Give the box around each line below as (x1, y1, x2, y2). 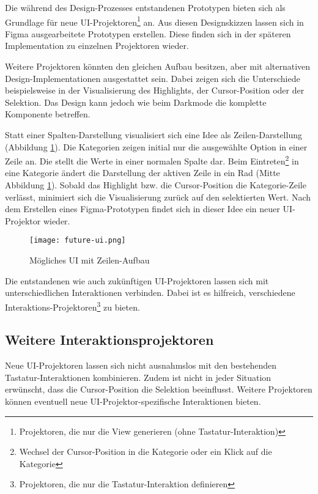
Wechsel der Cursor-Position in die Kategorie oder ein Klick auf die (19, 445, 272, 458)
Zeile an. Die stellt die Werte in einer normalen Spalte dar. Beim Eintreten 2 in (5, 153, 299, 167)
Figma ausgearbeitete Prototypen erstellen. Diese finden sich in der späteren (5, 27, 291, 40)
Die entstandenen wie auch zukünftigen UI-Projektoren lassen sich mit (5, 274, 269, 287)
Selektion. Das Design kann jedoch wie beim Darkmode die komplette (5, 95, 267, 108)
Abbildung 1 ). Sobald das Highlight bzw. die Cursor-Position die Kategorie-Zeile (5, 179, 306, 191)
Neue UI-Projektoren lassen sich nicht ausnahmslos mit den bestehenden (5, 359, 277, 372)
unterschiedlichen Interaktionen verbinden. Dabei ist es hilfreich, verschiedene (5, 286, 295, 299)
